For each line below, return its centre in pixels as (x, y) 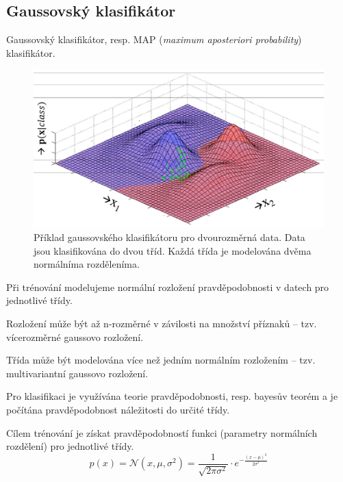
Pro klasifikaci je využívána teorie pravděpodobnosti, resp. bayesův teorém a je (172, 396)
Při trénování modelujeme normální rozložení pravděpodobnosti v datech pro (168, 287)
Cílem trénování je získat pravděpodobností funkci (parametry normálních (162, 432)
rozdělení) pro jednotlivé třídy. (70, 446)
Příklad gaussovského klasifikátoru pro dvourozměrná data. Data (169, 237)
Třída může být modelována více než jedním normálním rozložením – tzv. (161, 360)
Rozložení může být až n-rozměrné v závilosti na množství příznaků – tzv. (162, 323)
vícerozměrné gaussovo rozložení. (75, 337)
